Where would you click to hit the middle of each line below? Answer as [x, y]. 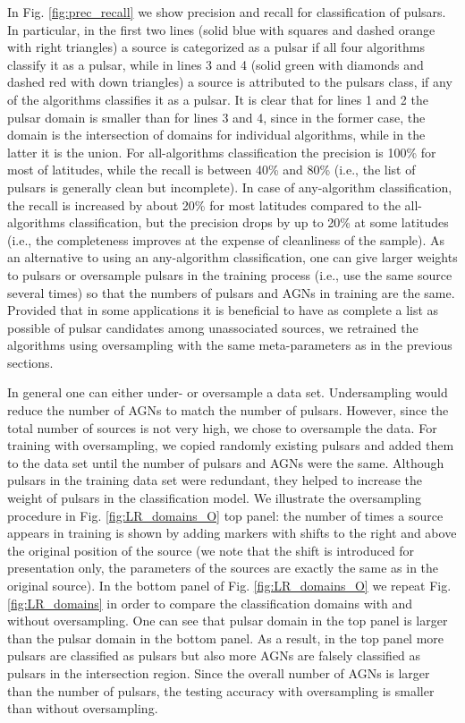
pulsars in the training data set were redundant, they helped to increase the [215, 480]
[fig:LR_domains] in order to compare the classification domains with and [210, 603]
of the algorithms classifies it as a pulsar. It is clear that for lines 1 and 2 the [218, 99]
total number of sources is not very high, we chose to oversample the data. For [222, 427]
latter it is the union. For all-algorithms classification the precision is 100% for [222, 152]
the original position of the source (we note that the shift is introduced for [211, 550]
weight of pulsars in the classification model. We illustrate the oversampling [214, 498]
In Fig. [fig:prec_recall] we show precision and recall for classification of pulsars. [227, 12]
